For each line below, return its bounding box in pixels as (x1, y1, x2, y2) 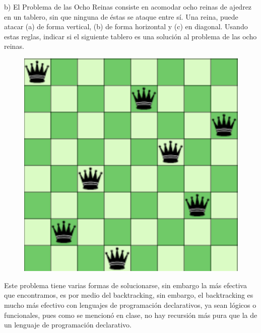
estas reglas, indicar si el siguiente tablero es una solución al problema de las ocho (4, 31, 257, 41)
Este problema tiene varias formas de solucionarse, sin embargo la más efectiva (4, 280, 247, 290)
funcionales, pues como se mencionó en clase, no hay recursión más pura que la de (4, 309, 257, 320)
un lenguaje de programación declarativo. (4, 319, 132, 330)
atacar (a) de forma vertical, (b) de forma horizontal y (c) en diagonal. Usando (4, 21, 248, 32)
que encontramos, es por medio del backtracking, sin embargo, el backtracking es (4, 290, 253, 300)
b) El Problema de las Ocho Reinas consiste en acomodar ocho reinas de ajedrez (4, 2, 252, 12)
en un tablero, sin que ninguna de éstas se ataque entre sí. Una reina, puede (4, 11, 238, 22)
